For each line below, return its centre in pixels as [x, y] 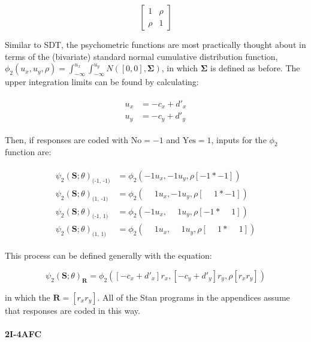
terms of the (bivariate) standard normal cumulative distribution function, [141, 56]
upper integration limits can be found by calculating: [102, 81]
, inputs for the [239, 139]
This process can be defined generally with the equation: [108, 255]
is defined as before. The [255, 68]
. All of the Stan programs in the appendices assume [194, 297]
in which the [28, 297]
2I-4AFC [23, 333]
